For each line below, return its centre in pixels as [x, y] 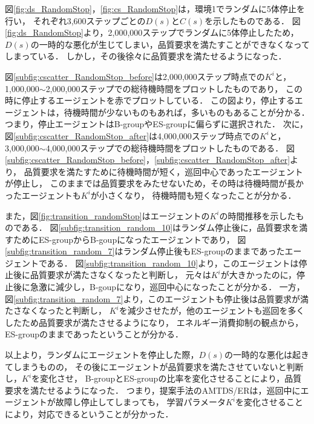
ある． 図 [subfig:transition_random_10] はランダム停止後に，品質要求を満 [165, 227]
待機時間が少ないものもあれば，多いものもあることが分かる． [187, 112]
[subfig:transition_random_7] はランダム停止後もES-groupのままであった [145, 251]
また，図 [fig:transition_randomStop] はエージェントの [107, 215]
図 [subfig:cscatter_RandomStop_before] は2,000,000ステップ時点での [135, 76]
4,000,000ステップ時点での [208, 135]
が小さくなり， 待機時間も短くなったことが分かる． [193, 195]
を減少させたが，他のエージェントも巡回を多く [212, 310]
